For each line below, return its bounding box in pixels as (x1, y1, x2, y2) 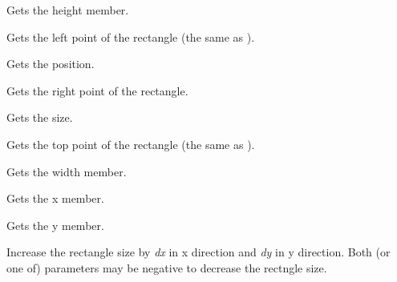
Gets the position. (6, 55, 95, 72)
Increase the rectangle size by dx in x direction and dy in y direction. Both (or (6, 244, 391, 260)
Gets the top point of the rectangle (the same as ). (6, 135, 255, 152)
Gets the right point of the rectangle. (6, 82, 188, 99)
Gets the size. (6, 109, 73, 126)
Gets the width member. (6, 163, 127, 179)
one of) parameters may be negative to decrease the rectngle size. (6, 259, 327, 276)
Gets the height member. (6, 2, 129, 18)
